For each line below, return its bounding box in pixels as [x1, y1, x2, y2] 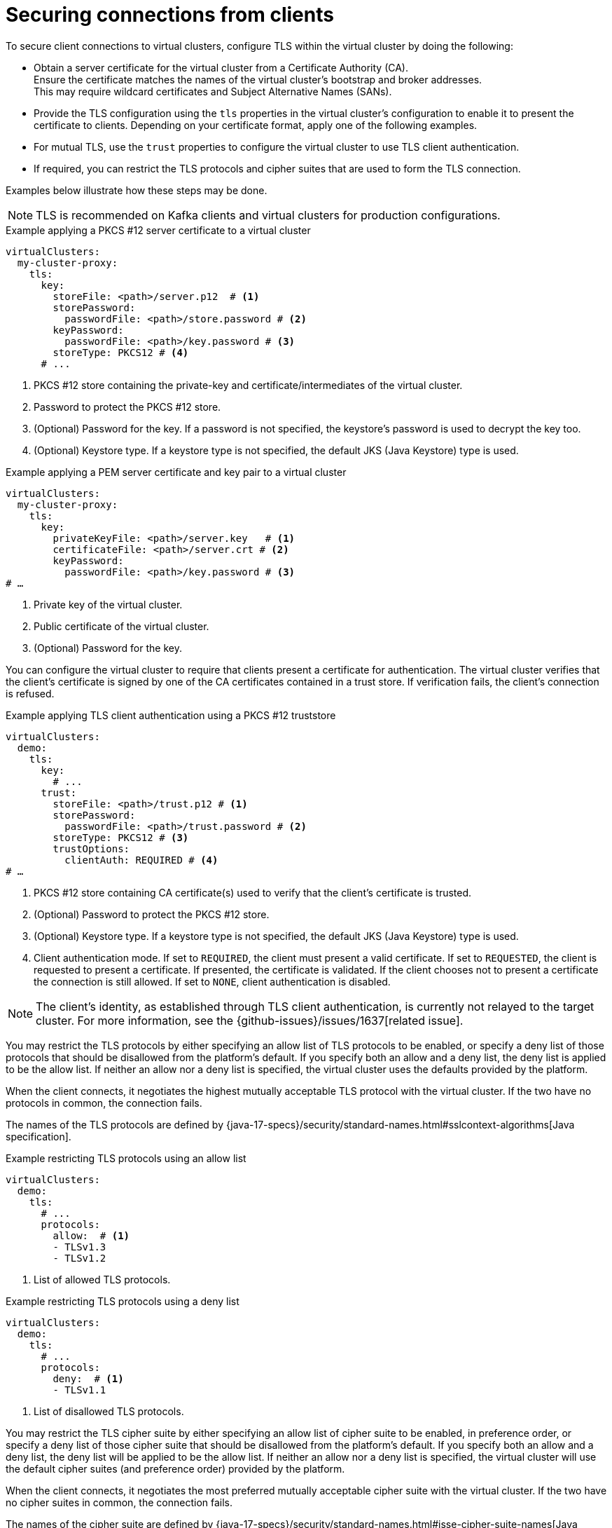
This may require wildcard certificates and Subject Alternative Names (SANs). [34, 85, 392, 97]
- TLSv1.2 [53, 1252, 106, 1264]
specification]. [6, 1130, 71, 1142]
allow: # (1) [53, 1229, 130, 1241]
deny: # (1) [53, 1372, 124, 1384]
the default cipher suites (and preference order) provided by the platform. [6, 1462, 345, 1475]
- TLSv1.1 [53, 1384, 106, 1396]
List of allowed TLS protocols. [34, 1273, 171, 1285]
